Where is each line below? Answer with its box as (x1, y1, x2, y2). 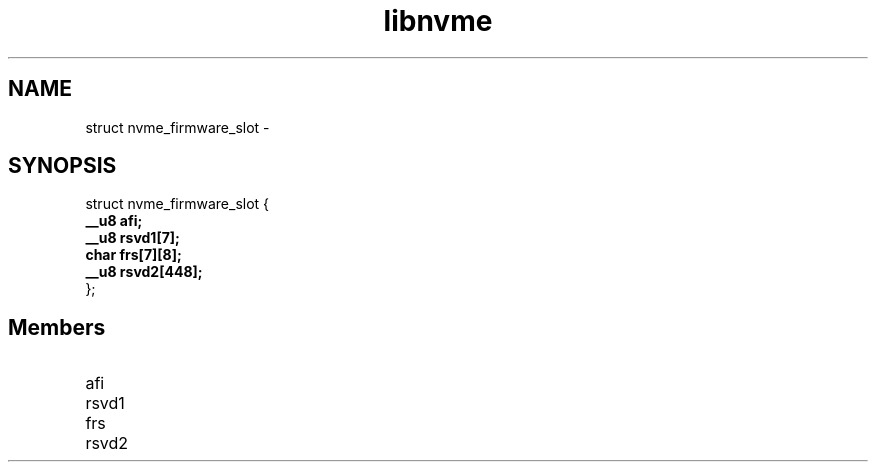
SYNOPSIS (8, 153, 117, 179)
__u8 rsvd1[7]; (85, 229, 180, 247)
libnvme (383, 4, 493, 38)
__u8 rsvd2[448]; (85, 263, 203, 281)
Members (8, 314, 106, 340)
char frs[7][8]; (85, 246, 182, 264)
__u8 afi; (85, 212, 143, 230)
